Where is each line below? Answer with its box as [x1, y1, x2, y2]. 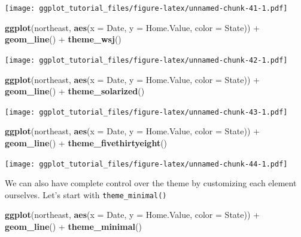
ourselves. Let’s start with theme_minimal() [5, 188, 167, 201]
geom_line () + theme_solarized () [5, 85, 145, 97]
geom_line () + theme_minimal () [5, 220, 142, 233]
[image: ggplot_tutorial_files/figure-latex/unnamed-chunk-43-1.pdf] [5, 107, 288, 116]
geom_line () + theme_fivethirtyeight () [5, 136, 168, 149]
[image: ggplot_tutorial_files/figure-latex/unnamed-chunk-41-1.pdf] [5, 4, 288, 13]
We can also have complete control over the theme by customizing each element [5, 177, 297, 189]
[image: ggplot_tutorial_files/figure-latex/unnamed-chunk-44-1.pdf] [5, 159, 288, 168]
